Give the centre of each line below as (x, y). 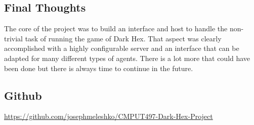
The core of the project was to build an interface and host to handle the (116, 28)
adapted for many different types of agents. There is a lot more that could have (127, 58)
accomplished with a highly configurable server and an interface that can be (122, 48)
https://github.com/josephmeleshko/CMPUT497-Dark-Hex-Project (109, 116)
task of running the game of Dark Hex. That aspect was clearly (123, 38)
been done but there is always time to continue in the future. (99, 68)
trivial (14, 38)
